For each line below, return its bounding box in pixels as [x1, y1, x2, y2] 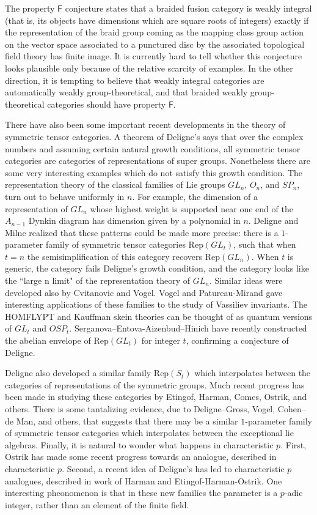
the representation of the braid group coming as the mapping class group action [5, 26, 304, 39]
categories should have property [47, 97, 166, 110]
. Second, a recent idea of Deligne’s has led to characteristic [62, 462, 285, 475]
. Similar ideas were [209, 274, 283, 287]
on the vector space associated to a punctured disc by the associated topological [5, 37, 305, 50]
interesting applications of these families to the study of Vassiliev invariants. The [5, 298, 307, 311]
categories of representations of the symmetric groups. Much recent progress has [5, 378, 305, 391]
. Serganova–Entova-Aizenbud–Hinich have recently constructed [69, 322, 307, 335]
